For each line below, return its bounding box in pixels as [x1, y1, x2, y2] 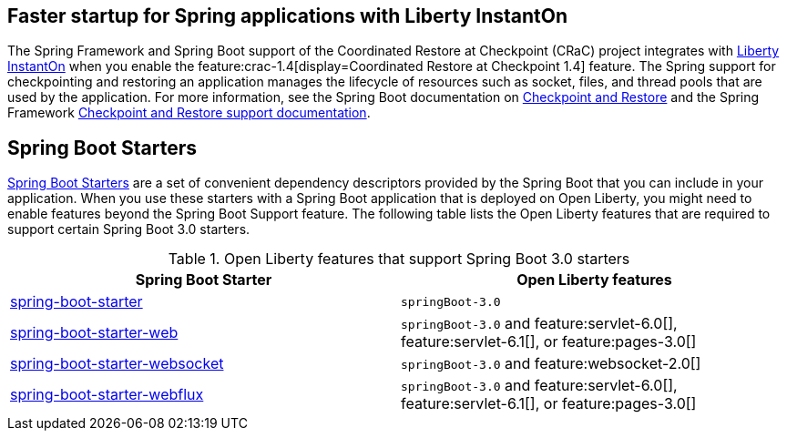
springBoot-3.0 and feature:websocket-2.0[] [401, 354, 701, 373]
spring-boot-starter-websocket [10, 354, 224, 373]
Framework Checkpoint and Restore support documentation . [7, 105, 371, 121]
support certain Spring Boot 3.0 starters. [7, 221, 250, 238]
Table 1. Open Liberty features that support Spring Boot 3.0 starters [168, 250, 630, 269]
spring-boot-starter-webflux [10, 385, 204, 404]
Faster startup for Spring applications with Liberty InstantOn [7, 5, 568, 27]
